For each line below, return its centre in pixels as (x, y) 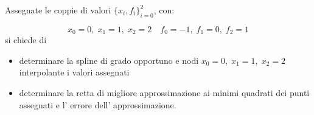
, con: (164, 10)
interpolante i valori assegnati (74, 72)
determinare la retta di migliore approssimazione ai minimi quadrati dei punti (164, 93)
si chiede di (26, 40)
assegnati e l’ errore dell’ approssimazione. (98, 104)
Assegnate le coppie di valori (58, 10)
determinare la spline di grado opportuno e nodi (109, 60)
